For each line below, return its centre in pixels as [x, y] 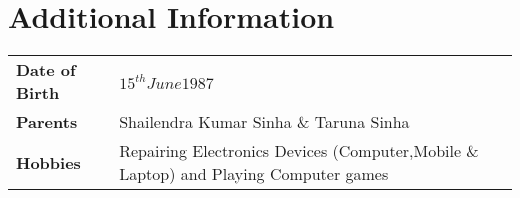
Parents [47, 122]
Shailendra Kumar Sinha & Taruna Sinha [264, 122]
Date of [46, 70]
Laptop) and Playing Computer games [254, 174]
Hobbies [48, 162]
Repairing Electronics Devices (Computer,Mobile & [299, 151]
